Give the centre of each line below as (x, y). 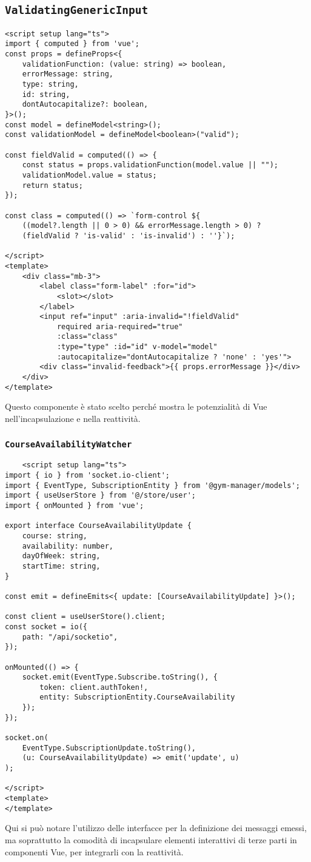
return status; (52, 185)
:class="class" (87, 337)
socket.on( (27, 738)
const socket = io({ (46, 626)
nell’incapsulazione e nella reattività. (73, 418)
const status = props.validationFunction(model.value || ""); (150, 165)
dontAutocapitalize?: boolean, (85, 105)
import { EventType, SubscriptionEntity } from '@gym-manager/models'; (152, 485)
